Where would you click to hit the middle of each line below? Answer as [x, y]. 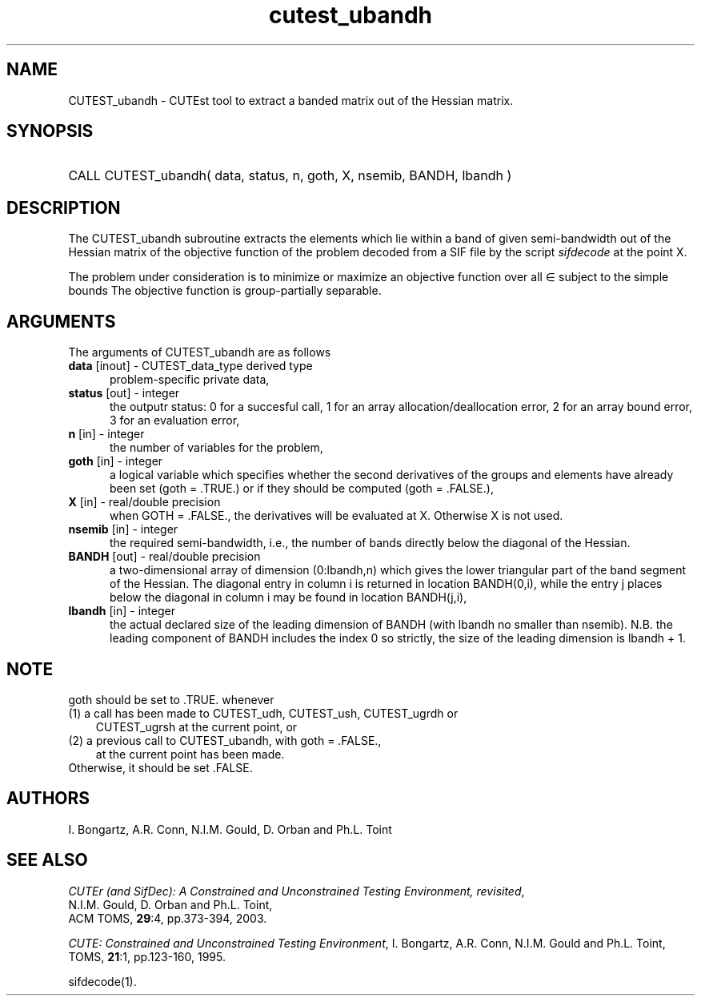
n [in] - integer [106, 434]
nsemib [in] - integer [123, 529]
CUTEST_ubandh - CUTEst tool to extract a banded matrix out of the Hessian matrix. [291, 100]
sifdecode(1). [102, 981]
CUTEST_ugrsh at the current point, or [196, 726]
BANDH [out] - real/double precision [164, 557]
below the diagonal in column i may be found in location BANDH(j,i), [288, 598]
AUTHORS [48, 799]
